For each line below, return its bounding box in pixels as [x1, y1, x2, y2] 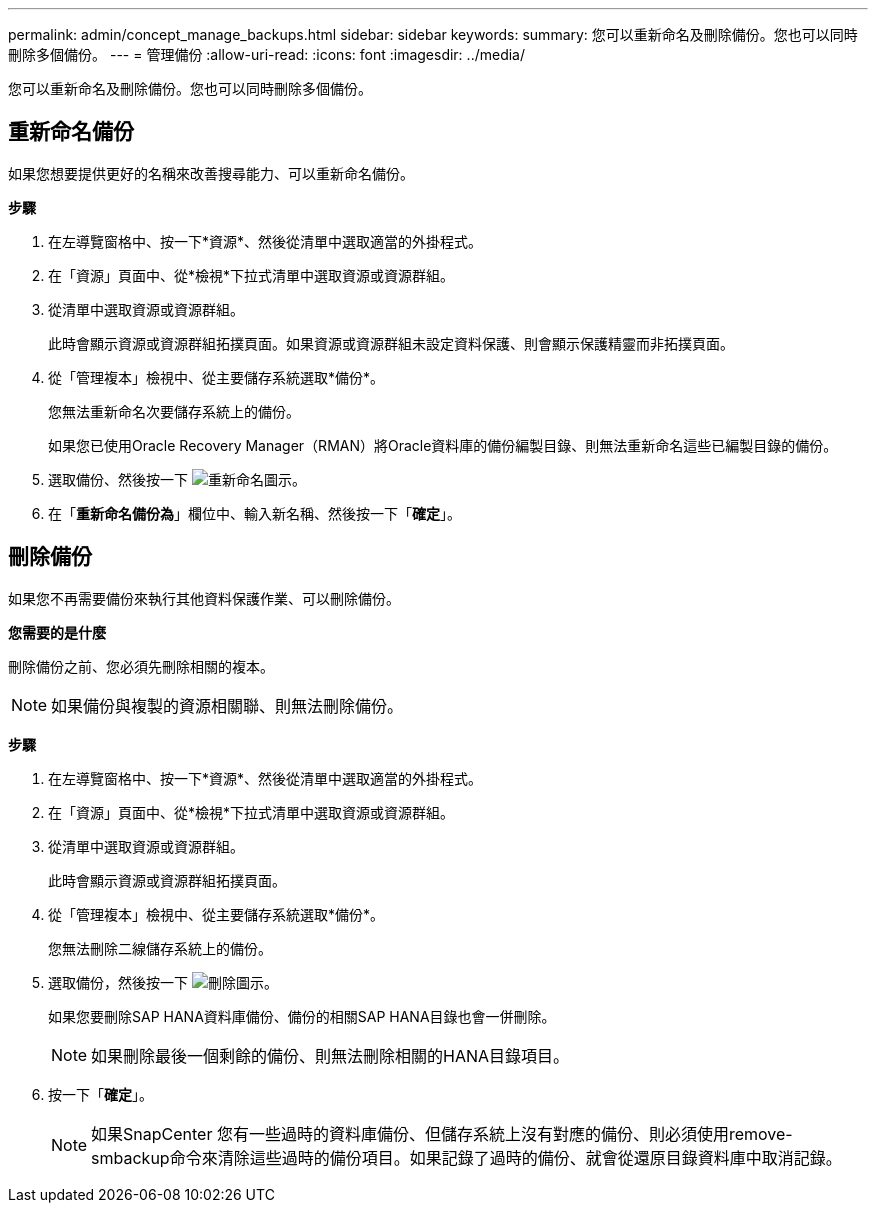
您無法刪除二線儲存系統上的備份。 [48, 939, 272, 957]
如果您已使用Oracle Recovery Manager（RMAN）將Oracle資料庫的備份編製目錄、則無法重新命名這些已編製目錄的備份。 [48, 436, 838, 454]
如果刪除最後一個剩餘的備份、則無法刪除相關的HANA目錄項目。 [91, 1045, 570, 1066]
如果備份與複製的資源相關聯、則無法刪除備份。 [51, 695, 404, 716]
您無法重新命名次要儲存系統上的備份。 [48, 402, 300, 420]
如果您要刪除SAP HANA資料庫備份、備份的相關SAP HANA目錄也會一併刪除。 [48, 1007, 556, 1025]
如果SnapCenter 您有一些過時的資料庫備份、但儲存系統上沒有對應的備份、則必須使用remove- [91, 1123, 793, 1144]
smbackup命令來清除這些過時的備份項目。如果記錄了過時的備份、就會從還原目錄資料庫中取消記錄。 [91, 1147, 842, 1168]
